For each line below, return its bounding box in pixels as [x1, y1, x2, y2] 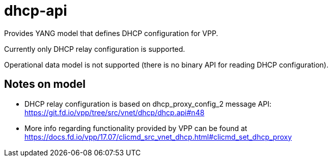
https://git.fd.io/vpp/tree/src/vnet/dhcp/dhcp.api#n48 [24, 108, 205, 117]
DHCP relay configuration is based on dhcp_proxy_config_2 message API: [24, 99, 272, 108]
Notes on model [4, 78, 86, 91]
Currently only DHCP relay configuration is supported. [4, 44, 185, 53]
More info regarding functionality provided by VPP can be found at [24, 123, 247, 133]
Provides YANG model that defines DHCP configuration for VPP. [4, 28, 218, 38]
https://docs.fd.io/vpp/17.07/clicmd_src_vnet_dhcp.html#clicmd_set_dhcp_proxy [24, 132, 292, 141]
